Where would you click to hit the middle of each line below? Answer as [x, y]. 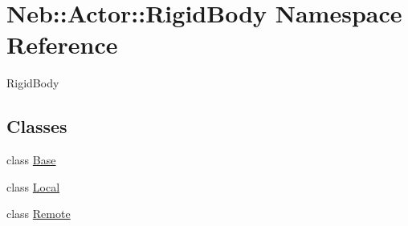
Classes [37, 126]
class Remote [39, 214]
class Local [33, 186]
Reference [62, 44]
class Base [31, 160]
